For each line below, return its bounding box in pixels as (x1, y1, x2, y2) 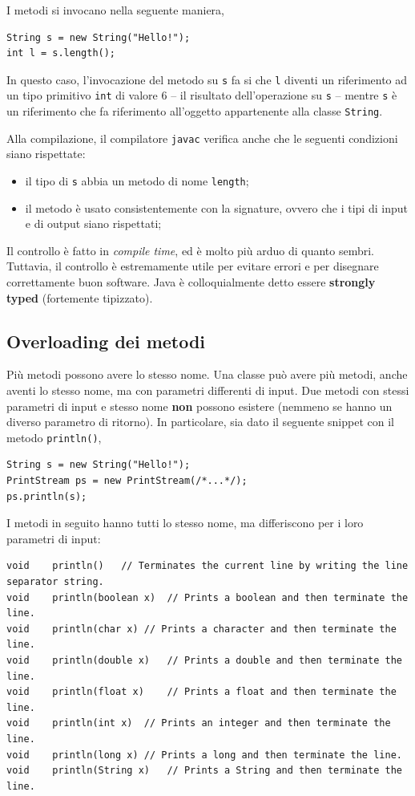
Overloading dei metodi (6, 328, 206, 353)
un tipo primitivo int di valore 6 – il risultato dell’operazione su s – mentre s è (6, 87, 397, 104)
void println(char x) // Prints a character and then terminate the (6, 623, 397, 635)
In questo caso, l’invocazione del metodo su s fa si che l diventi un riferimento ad (6, 71, 408, 87)
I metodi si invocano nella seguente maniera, (6, 2, 225, 18)
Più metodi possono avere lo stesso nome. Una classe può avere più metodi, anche (6, 366, 408, 383)
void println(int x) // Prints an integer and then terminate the (6, 717, 391, 729)
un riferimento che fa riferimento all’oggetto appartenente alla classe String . (6, 103, 383, 120)
